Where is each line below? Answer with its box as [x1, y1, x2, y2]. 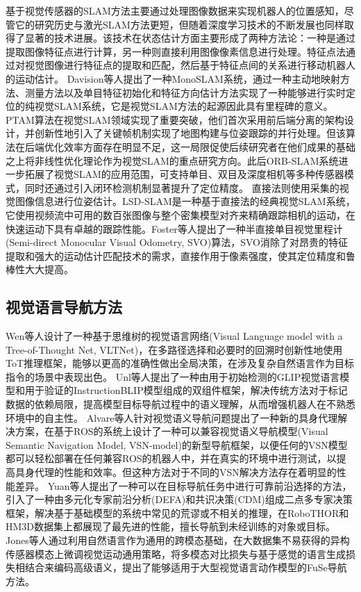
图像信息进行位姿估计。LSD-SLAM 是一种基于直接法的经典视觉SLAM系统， [15, 194, 355, 208]
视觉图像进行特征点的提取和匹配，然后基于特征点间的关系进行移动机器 [24, 58, 346, 72]
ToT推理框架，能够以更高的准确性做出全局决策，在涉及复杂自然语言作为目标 [6, 356, 355, 370]
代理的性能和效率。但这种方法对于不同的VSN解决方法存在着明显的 [34, 465, 337, 479]
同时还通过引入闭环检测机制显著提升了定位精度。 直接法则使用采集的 [24, 180, 339, 195]
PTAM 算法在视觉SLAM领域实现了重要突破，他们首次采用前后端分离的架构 [6, 112, 344, 126]
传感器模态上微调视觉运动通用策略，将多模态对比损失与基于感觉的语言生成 [6, 546, 346, 561]
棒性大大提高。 [6, 262, 74, 277]
